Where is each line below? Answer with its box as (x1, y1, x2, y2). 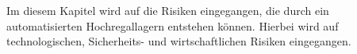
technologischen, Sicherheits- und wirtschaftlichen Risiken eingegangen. (6, 33, 351, 49)
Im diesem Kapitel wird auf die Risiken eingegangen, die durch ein (6, 2, 329, 18)
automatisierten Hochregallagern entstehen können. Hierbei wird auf (6, 17, 339, 34)
